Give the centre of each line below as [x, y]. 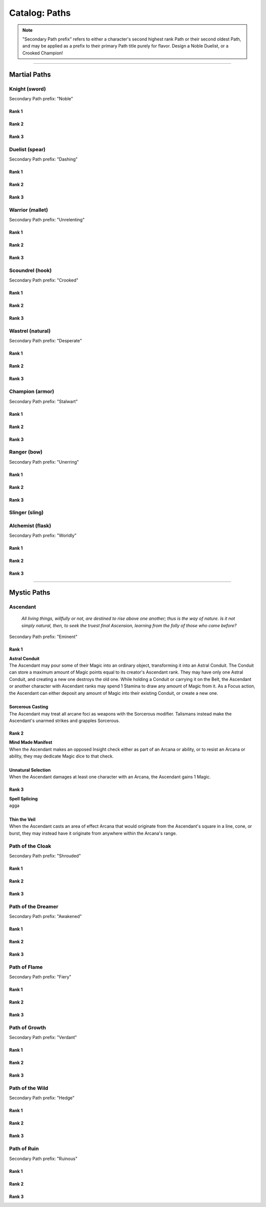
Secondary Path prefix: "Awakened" [46, 917]
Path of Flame [26, 967]
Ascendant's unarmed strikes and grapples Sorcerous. [65, 721]
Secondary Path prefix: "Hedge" [42, 1098]
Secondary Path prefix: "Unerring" [44, 462]
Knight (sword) [28, 89]
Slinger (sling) [26, 513]
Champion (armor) [32, 392]
